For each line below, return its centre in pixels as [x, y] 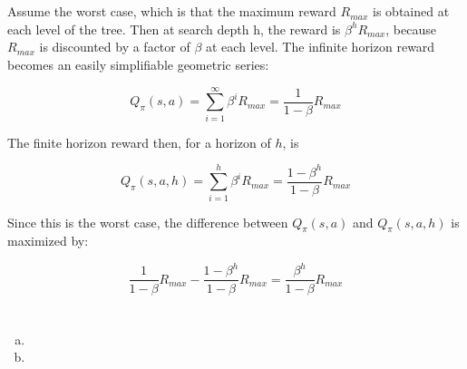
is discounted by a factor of [115, 47]
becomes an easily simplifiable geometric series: [138, 64]
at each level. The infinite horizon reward [321, 47]
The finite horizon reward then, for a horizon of [139, 142]
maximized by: [48, 241]
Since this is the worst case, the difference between [148, 222]
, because [411, 29]
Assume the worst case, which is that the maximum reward [172, 11]
